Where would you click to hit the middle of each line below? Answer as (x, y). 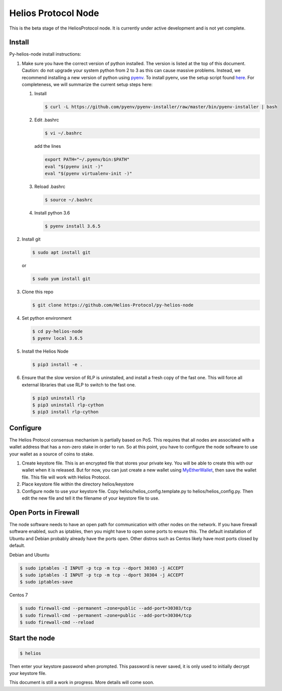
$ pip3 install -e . (57, 365)
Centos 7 (19, 595)
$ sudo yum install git (62, 279)
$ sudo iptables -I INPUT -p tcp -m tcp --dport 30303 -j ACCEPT (102, 568)
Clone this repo (38, 292)
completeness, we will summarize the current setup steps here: (87, 85)
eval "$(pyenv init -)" (74, 166)
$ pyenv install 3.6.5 (73, 226)
